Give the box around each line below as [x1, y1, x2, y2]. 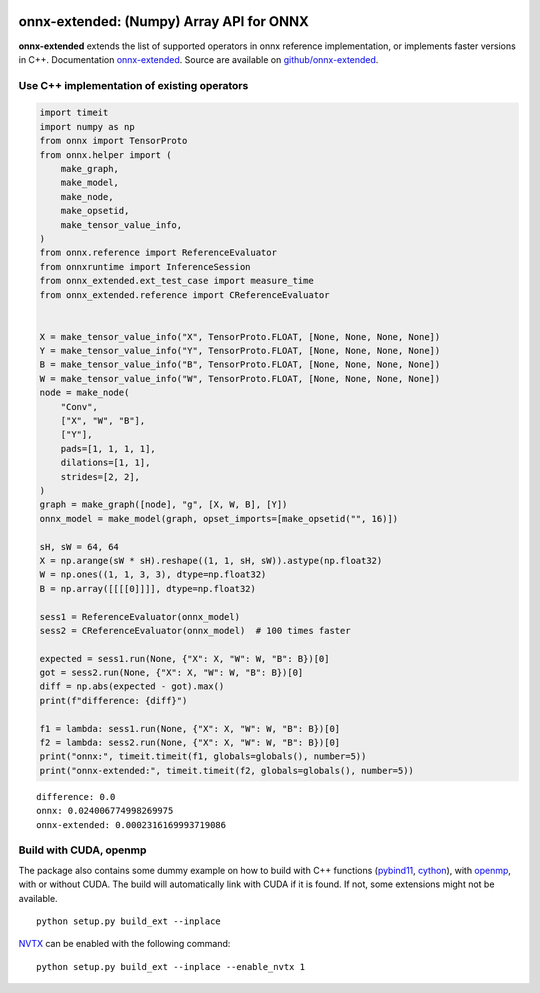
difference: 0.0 [36, 791, 116, 802]
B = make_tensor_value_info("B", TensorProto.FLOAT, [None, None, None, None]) [39, 359, 441, 370]
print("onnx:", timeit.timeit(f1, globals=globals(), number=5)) [39, 751, 367, 762]
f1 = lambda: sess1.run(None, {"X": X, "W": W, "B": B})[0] [39, 723, 341, 734]
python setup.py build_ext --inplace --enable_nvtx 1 [36, 961, 305, 972]
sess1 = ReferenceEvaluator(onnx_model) [39, 611, 240, 622]
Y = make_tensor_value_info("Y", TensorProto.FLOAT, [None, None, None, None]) [39, 345, 441, 357]
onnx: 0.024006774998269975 [36, 805, 174, 817]
